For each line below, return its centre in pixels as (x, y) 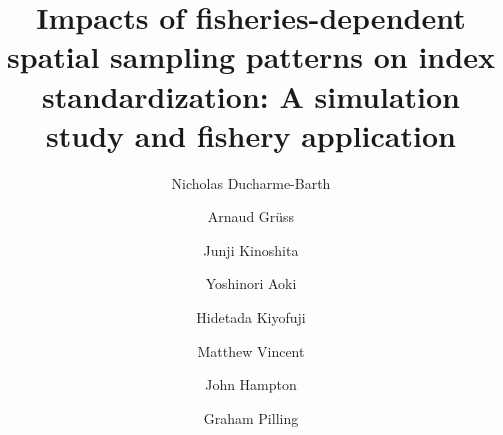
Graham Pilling (251, 417)
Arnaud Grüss (251, 216)
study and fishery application (251, 134)
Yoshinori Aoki (251, 283)
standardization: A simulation (250, 95)
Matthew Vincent (251, 350)
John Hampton (251, 384)
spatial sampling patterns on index (251, 56)
